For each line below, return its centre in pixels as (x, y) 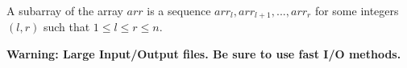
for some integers (357, 10)
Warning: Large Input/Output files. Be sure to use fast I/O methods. (204, 54)
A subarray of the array (65, 10)
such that (66, 27)
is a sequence (179, 10)
